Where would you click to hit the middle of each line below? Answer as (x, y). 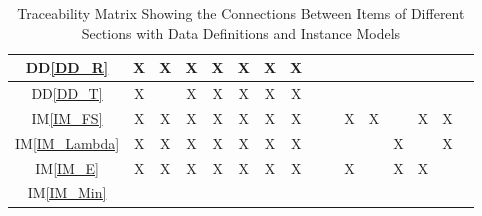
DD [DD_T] (67, 93)
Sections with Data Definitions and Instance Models (241, 32)
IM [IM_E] (67, 167)
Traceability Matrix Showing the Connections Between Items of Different (241, 13)
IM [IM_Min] (67, 192)
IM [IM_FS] (67, 117)
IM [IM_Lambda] (67, 142)
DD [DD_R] (67, 67)
